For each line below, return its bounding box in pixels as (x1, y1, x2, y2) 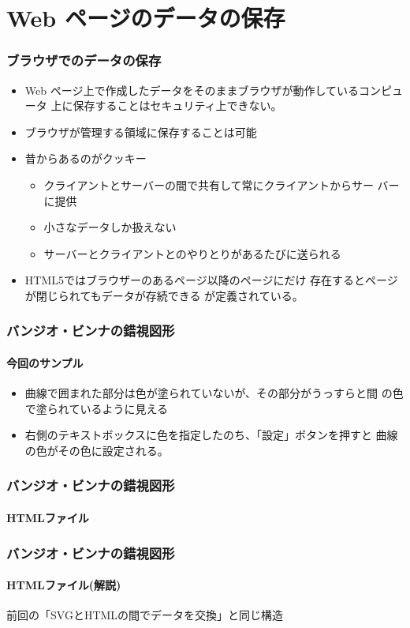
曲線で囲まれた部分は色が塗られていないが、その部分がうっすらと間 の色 (24, 385, 404, 401)
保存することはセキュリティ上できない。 (73, 97, 282, 114)
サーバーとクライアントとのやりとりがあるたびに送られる (43, 245, 341, 261)
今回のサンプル (6, 354, 84, 370)
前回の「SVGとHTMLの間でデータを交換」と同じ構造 (6, 607, 284, 623)
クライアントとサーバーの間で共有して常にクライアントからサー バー (43, 176, 400, 193)
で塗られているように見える (24, 400, 168, 416)
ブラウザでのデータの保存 (6, 51, 162, 70)
